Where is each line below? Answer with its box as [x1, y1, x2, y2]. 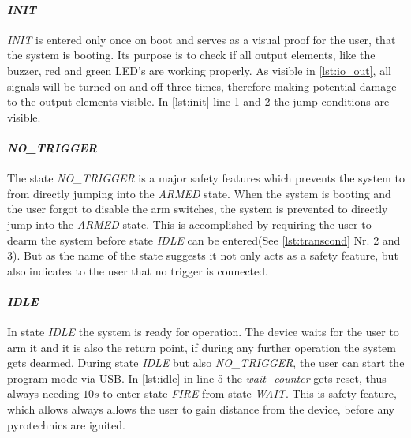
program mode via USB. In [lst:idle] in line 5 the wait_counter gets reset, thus [7, 369, 387, 386]
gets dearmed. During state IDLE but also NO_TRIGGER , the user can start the [7, 354, 405, 371]
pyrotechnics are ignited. [7, 416, 125, 432]
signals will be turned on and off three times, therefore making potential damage [7, 77, 397, 94]
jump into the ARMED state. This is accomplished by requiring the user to [7, 215, 372, 232]
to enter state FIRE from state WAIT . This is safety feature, [103, 385, 397, 402]
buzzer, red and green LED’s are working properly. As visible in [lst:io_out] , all [7, 62, 391, 78]
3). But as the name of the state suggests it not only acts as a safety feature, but [7, 247, 398, 264]
